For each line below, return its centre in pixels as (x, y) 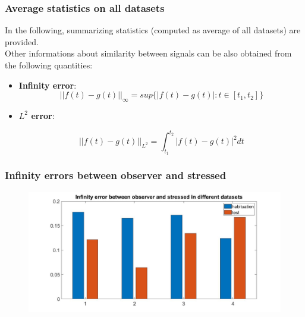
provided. (22, 41)
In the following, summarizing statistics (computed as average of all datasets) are (153, 30)
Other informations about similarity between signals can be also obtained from (148, 53)
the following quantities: (49, 65)
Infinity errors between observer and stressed (116, 175)
